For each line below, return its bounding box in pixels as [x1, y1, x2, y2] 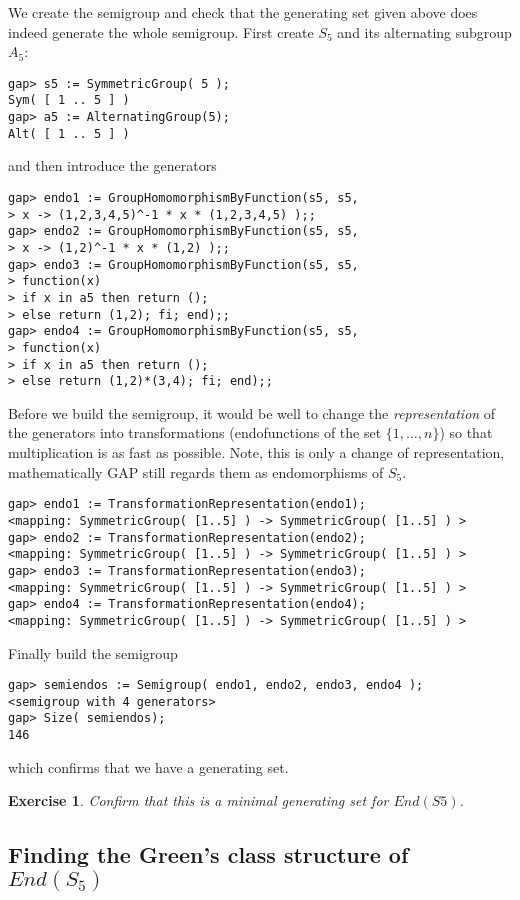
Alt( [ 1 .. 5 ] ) [8, 126, 130, 141]
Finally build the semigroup [8, 642, 178, 663]
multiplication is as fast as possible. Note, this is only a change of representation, [8, 442, 505, 463]
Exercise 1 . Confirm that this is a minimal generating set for [8, 790, 389, 811]
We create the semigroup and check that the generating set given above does [8, 2, 478, 22]
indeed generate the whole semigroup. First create [8, 21, 314, 42]
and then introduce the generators [8, 155, 217, 176]
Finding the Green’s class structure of [8, 839, 409, 870]
